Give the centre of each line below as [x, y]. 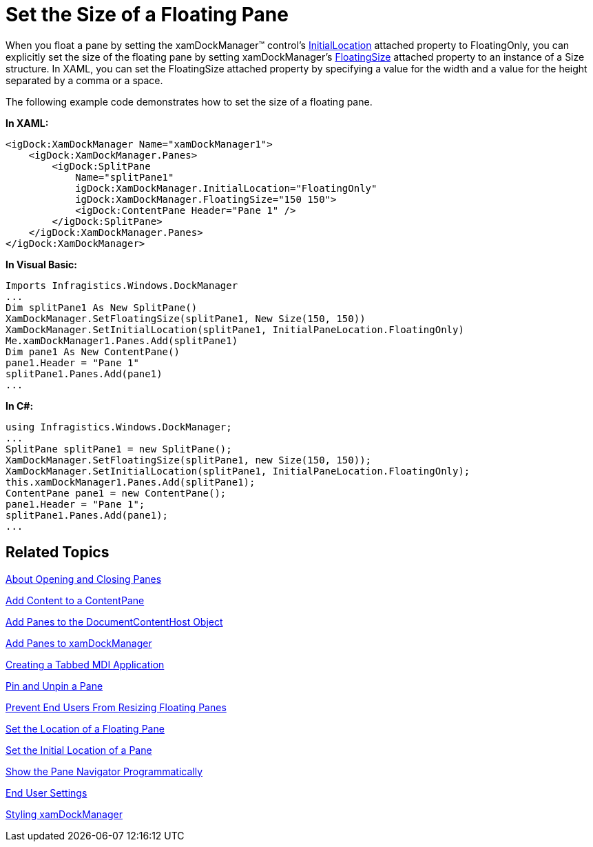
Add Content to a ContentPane [75, 600]
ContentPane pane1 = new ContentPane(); [116, 493]
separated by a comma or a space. [84, 80]
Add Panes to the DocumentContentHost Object [114, 621]
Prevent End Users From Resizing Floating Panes [116, 707]
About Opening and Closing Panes [84, 579]
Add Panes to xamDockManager [79, 643]
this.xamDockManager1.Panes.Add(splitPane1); [131, 482]
